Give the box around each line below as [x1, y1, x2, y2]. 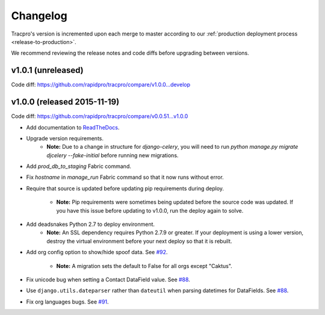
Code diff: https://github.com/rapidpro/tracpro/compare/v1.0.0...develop [11, 81, 191, 89]
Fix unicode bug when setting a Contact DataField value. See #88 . [26, 276, 191, 283]
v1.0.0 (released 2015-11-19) [11, 97, 120, 107]
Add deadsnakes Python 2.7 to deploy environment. [26, 220, 155, 228]
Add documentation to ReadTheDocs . [26, 123, 120, 131]
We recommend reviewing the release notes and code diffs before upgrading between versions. [11, 49, 249, 57]
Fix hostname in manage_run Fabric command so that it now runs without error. [26, 173, 224, 181]
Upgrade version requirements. [26, 134, 104, 142]
